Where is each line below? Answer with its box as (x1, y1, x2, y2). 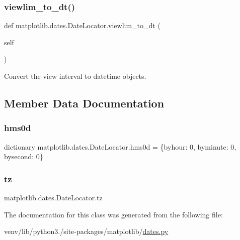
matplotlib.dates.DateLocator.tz (4, 192, 103, 202)
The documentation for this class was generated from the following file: (4, 209, 223, 219)
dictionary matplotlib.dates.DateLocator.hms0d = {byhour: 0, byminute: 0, (4, 141, 236, 152)
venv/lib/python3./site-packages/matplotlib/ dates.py (4, 226, 169, 236)
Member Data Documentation (4, 95, 165, 110)
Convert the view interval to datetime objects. (4, 71, 146, 81)
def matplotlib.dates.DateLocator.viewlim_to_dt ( (4, 20, 161, 31)
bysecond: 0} (4, 151, 43, 162)
